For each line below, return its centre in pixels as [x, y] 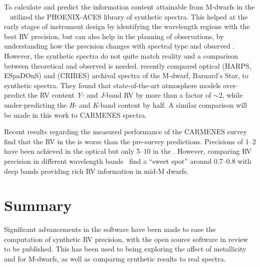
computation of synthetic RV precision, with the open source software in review [126, 239]
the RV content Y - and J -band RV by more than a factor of [119, 95]
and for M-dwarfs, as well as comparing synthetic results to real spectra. [115, 258]
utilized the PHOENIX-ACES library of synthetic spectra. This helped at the [129, 16]
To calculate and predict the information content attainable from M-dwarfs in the [129, 7]
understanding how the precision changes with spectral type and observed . [119, 46]
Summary [38, 205]
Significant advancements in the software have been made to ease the [110, 229]
